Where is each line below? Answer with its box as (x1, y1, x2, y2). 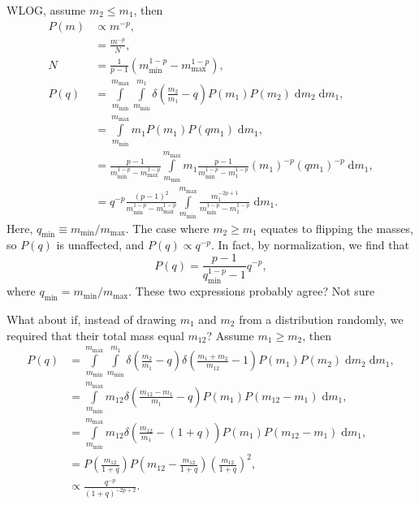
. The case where (125, 219, 209, 236)
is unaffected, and (56, 236, 145, 253)
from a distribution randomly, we (239, 310, 404, 327)
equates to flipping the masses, (261, 219, 413, 236)
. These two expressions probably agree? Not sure (128, 283, 375, 300)
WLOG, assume (6, 2, 86, 18)
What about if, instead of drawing (6, 310, 176, 327)
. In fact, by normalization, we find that (211, 236, 409, 253)
